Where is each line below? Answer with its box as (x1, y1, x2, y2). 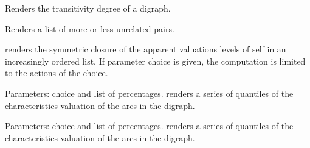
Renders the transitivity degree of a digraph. (5, 2, 171, 14)
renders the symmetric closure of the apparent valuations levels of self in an (5, 43, 286, 55)
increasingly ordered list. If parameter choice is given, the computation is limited (5, 54, 306, 67)
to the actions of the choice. (5, 66, 108, 79)
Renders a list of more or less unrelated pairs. (5, 22, 174, 35)
